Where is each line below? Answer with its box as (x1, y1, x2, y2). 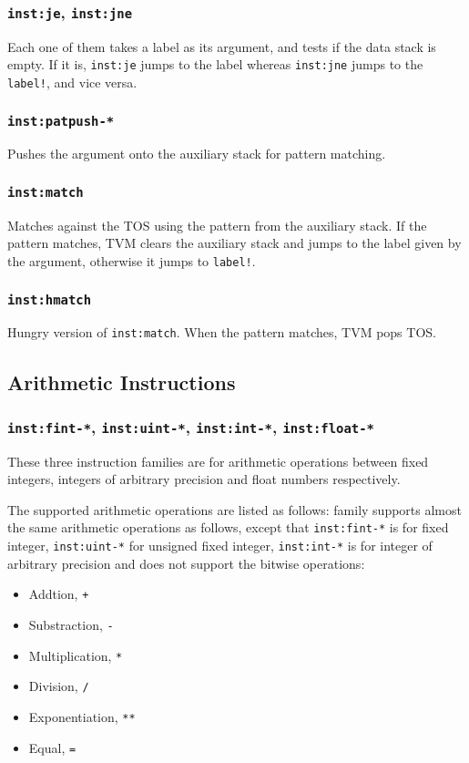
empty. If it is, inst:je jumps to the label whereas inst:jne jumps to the (7, 55, 423, 74)
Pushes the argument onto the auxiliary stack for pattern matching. (7, 144, 386, 163)
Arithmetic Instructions (7, 367, 236, 396)
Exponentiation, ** (28, 707, 136, 726)
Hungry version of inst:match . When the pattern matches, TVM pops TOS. (7, 323, 436, 342)
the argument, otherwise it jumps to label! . (7, 252, 256, 271)
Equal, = (28, 737, 76, 757)
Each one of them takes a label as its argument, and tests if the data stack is (7, 36, 436, 56)
